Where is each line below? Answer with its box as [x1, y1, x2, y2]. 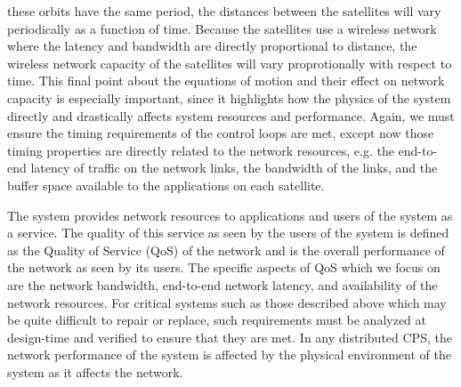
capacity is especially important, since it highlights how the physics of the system [7, 88, 451, 107]
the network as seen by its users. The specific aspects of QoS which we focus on [7, 258, 441, 277]
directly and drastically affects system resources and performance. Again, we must [7, 106, 455, 125]
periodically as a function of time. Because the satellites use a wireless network [7, 19, 437, 37]
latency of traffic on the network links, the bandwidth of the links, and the [30, 158, 438, 177]
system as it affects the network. [7, 362, 183, 381]
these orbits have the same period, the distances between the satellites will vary [7, 2, 441, 20]
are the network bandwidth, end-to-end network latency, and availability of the [7, 275, 438, 294]
